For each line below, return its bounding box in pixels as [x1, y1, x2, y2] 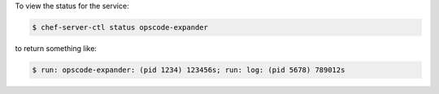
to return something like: [15, 43, 98, 53]
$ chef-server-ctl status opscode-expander [32, 23, 209, 32]
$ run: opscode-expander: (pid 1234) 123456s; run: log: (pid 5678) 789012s [32, 65, 346, 75]
